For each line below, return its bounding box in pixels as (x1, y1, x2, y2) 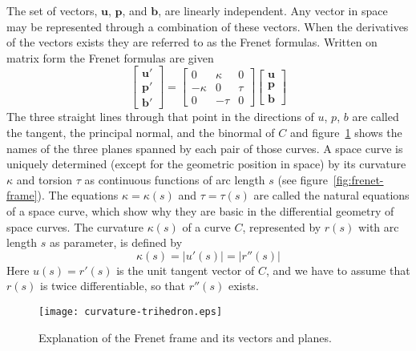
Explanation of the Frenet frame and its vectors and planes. (38, 329, 332, 345)
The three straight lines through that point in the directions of (6, 108, 314, 125)
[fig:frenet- (333, 171, 384, 188)
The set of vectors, (6, 2, 98, 18)
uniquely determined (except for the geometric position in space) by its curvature (6, 155, 406, 172)
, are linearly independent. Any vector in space (158, 2, 388, 18)
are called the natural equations (253, 187, 410, 204)
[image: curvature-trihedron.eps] (38, 306, 223, 317)
